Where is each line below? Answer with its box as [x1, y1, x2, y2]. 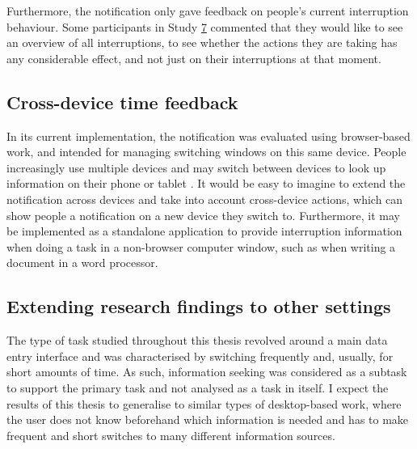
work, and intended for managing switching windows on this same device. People [6, 143, 406, 160]
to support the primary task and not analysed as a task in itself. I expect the [6, 379, 389, 396]
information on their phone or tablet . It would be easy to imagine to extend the [6, 175, 406, 192]
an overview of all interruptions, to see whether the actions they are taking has [6, 34, 398, 51]
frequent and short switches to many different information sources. [6, 426, 335, 443]
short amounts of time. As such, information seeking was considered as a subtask [6, 363, 407, 380]
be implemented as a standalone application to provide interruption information [6, 222, 402, 239]
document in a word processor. [6, 254, 158, 271]
